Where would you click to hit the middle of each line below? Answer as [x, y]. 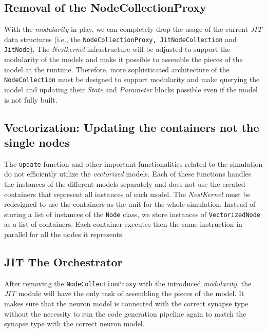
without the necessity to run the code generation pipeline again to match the [125, 313]
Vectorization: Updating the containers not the [132, 127]
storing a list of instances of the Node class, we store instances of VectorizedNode [132, 214]
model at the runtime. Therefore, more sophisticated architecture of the [117, 69]
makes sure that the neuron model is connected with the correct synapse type [126, 304]
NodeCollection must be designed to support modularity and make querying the [132, 79]
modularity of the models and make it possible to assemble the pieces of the [123, 59]
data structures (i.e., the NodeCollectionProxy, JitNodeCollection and [120, 39]
